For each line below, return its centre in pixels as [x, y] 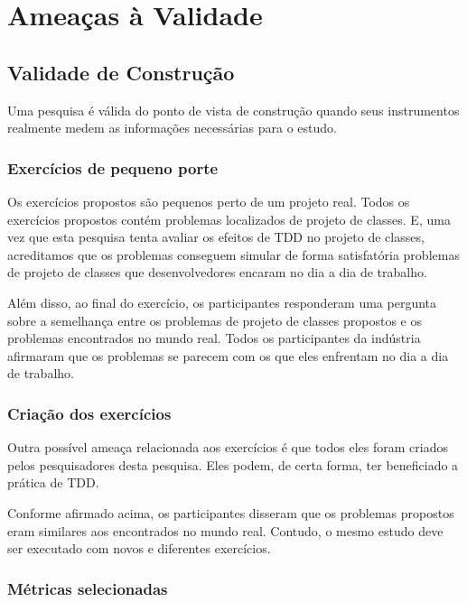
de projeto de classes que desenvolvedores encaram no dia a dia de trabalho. [217, 272]
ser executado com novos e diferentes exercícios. [139, 548]
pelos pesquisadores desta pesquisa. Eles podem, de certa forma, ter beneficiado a [233, 464]
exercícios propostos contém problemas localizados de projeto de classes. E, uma [229, 219]
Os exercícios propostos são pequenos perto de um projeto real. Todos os [209, 201]
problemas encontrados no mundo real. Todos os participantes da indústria [214, 338]
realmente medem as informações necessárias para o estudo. [172, 128]
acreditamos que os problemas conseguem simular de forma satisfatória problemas [233, 254]
